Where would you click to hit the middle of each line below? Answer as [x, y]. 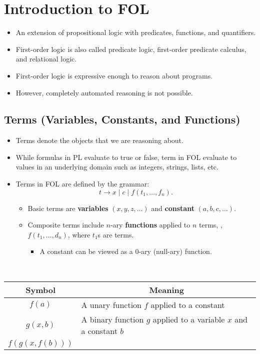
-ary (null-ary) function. [175, 251]
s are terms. [116, 234]
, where [79, 234]
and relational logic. [46, 59]
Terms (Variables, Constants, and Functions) [122, 119]
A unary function [111, 304]
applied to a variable [189, 319]
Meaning [167, 289]
